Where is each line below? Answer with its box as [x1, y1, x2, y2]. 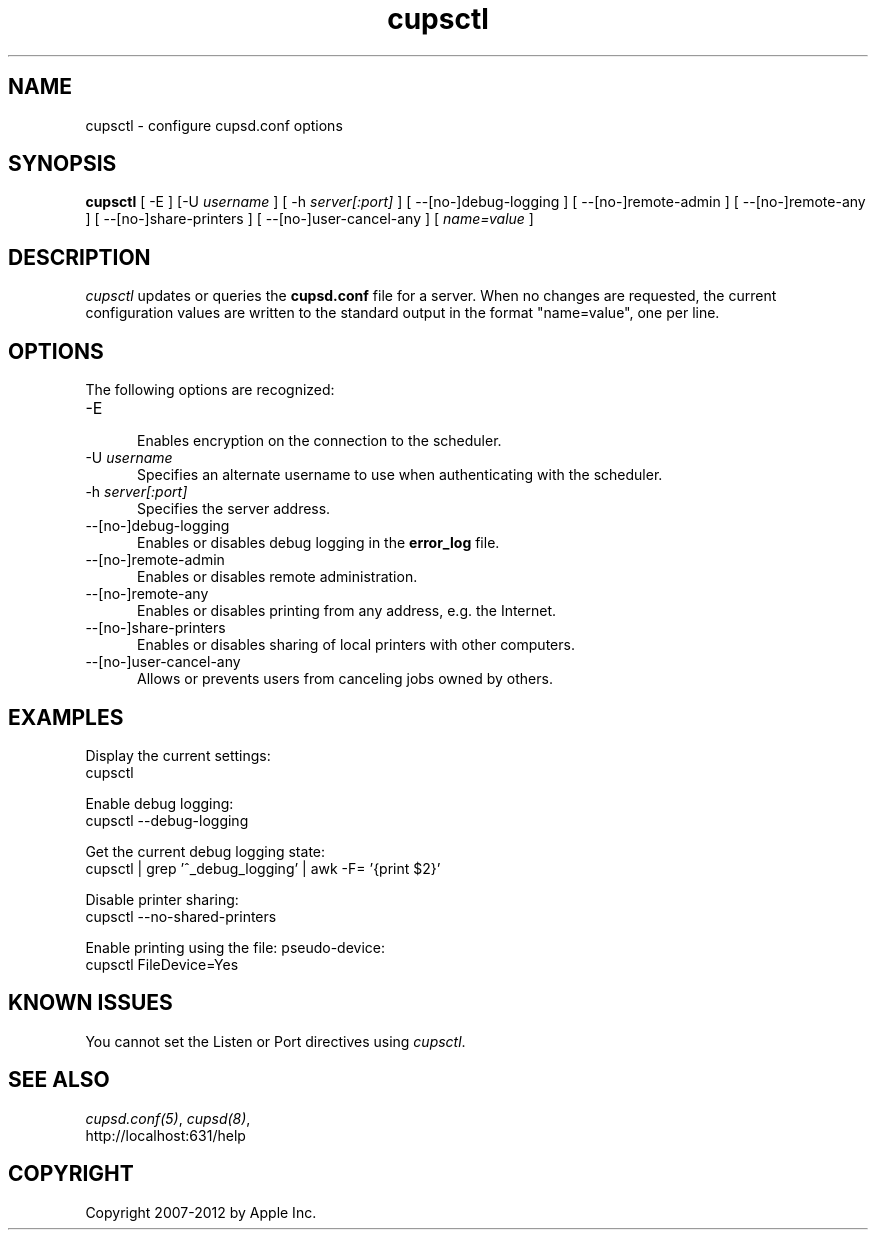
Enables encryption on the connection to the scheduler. [137, 432, 502, 450]
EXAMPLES [8, 704, 124, 730]
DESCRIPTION [8, 244, 151, 270]
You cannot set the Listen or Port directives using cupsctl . [85, 1032, 466, 1050]
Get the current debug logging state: [85, 842, 326, 860]
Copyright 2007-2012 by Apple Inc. [85, 1203, 317, 1221]
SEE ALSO [8, 1067, 110, 1093]
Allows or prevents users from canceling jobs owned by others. [137, 670, 553, 688]
